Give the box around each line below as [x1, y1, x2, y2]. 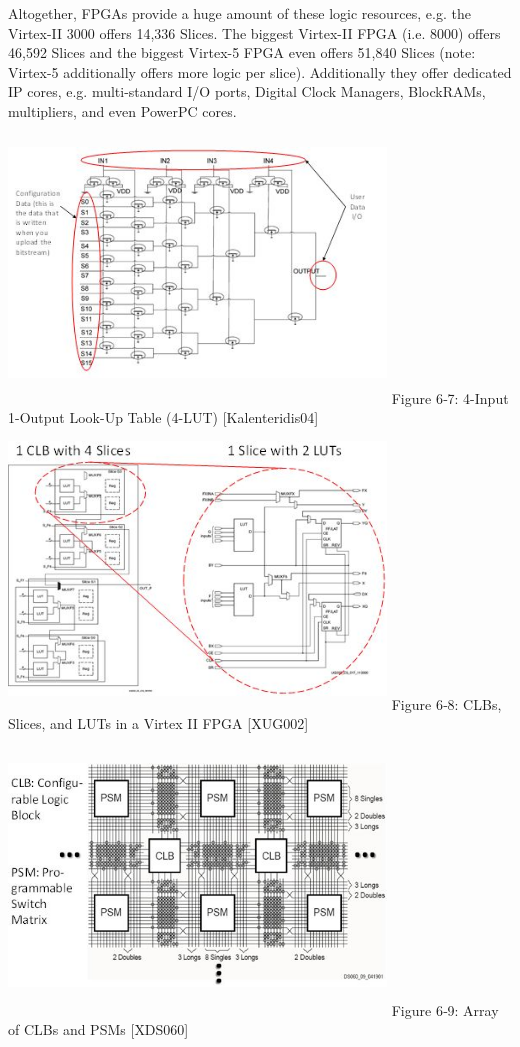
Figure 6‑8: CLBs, [391, 693, 502, 714]
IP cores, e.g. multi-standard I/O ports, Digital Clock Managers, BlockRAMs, [8, 81, 486, 102]
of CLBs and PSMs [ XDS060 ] [8, 1019, 189, 1040]
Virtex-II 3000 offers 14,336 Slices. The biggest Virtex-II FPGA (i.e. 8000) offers [8, 22, 501, 43]
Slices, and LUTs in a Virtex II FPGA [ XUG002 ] [8, 713, 309, 734]
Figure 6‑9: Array [391, 999, 499, 1020]
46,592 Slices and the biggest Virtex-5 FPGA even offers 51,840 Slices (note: [8, 42, 476, 63]
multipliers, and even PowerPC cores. [8, 100, 237, 121]
